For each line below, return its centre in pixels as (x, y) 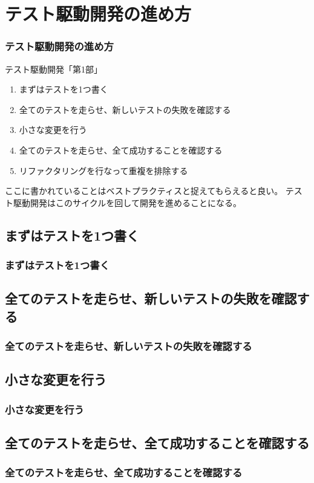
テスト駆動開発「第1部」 (54, 69)
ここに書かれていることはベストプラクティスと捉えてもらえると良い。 (144, 191)
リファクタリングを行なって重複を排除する (103, 170)
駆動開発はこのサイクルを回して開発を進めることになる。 (127, 202)
